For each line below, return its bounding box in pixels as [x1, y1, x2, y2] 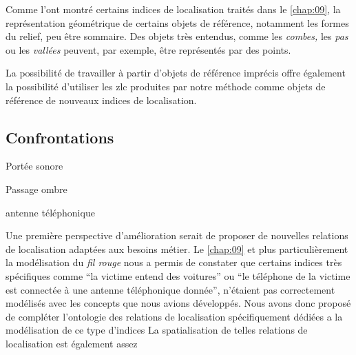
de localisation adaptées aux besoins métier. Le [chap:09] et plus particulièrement [6, 241, 348, 256]
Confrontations [6, 126, 114, 148]
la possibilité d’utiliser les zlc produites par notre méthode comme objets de [6, 79, 326, 93]
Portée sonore [6, 159, 63, 173]
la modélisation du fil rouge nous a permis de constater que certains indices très [6, 255, 342, 270]
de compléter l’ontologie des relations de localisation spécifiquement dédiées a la [6, 309, 343, 323]
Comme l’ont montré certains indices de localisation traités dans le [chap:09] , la [6, 2, 341, 16]
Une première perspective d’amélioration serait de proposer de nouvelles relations [6, 228, 348, 243]
